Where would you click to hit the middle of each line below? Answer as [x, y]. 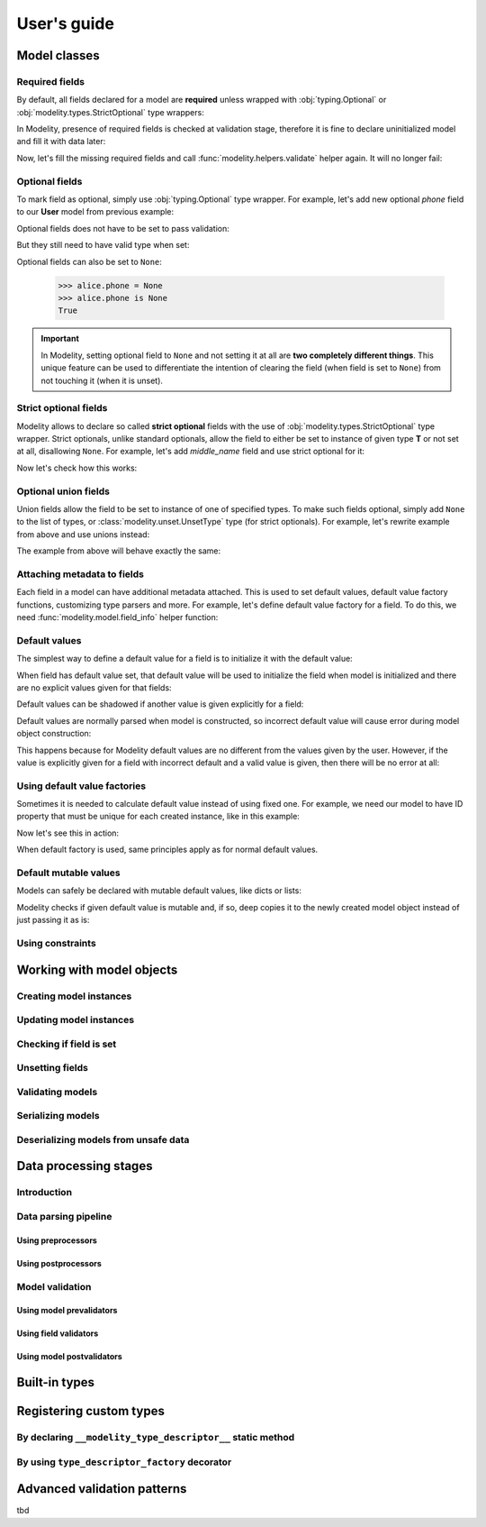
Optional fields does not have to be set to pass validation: [123, 228]
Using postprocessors [59, 1263]
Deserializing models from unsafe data [103, 1139]
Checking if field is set [67, 1044]
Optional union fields [63, 491]
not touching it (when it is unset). [102, 380]
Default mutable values [68, 873]
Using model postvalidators [70, 1357]
